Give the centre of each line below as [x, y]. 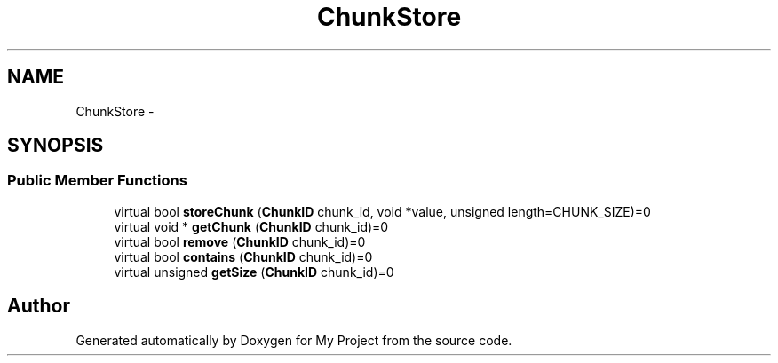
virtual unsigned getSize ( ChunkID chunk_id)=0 [254, 272]
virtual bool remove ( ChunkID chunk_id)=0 [240, 241]
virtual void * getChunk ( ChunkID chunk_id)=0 [251, 226]
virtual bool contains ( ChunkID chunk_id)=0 [243, 256]
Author [39, 306]
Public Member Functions [97, 181]
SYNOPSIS [56, 146]
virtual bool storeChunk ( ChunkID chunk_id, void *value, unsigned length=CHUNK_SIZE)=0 [382, 211]
